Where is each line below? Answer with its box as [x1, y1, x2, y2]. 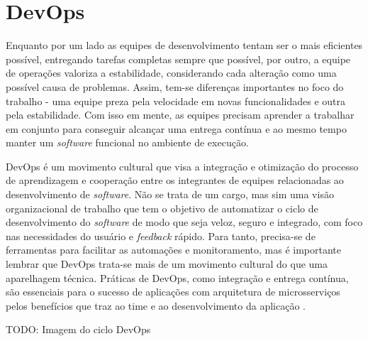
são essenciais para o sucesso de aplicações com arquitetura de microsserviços [6, 284, 340, 299]
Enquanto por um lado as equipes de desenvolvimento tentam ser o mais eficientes [6, 38, 363, 53]
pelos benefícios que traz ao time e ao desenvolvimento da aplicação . [6, 298, 306, 313]
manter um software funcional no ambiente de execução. [6, 135, 249, 150]
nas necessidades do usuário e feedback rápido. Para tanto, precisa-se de [6, 228, 316, 243]
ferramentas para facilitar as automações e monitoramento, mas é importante [6, 242, 342, 257]
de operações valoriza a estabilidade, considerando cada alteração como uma [6, 65, 337, 80]
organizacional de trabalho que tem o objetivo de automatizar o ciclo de [6, 200, 318, 215]
